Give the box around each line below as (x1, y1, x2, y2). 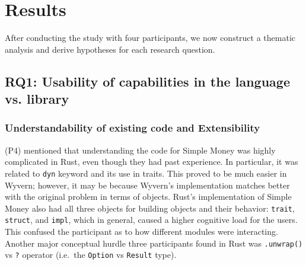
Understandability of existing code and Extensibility (5, 120, 260, 135)
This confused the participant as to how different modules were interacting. (5, 225, 278, 238)
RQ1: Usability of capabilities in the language (5, 72, 290, 90)
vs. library (5, 90, 69, 108)
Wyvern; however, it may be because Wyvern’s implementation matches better (5, 178, 290, 191)
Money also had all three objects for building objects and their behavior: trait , (5, 202, 295, 214)
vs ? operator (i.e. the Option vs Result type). (5, 248, 177, 261)
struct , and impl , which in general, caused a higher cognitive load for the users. (5, 213, 298, 226)
